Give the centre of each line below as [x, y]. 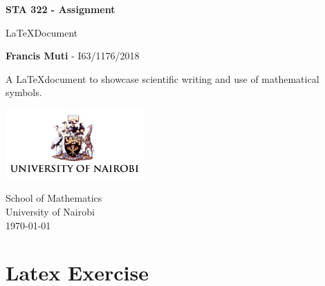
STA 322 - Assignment [61, 9]
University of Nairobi [50, 211]
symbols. [24, 92]
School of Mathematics [54, 198]
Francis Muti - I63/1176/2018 [73, 56]
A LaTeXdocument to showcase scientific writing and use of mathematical [162, 78]
